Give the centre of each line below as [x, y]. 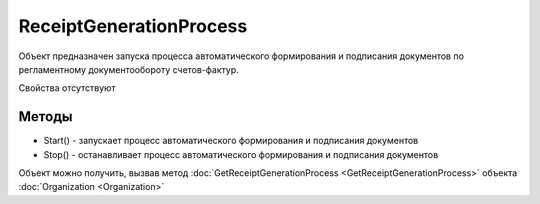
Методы [45, 116]
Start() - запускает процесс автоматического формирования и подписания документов [231, 141]
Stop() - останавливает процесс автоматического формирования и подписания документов [241, 154]
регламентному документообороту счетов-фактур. [128, 69]
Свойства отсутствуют [67, 88]
